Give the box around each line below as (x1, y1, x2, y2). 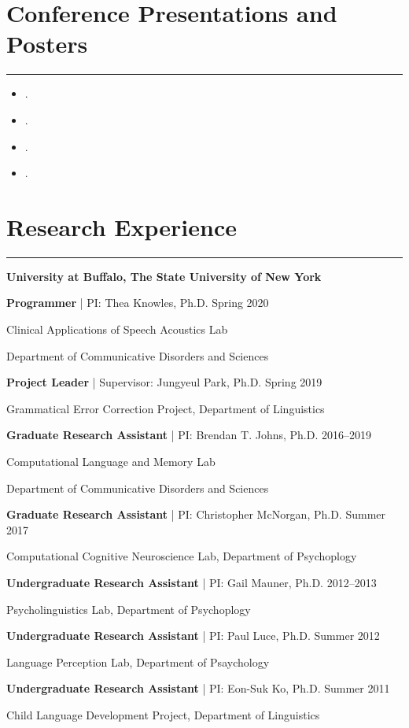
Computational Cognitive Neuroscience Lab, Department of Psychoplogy (6, 548, 357, 564)
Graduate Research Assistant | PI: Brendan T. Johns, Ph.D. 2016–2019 (6, 427, 371, 443)
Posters (6, 28, 88, 60)
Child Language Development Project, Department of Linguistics (6, 706, 320, 722)
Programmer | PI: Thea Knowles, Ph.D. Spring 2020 (6, 294, 269, 311)
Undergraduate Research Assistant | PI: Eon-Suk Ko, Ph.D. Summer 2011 (6, 680, 390, 697)
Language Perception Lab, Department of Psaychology (6, 653, 270, 670)
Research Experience (6, 210, 237, 242)
